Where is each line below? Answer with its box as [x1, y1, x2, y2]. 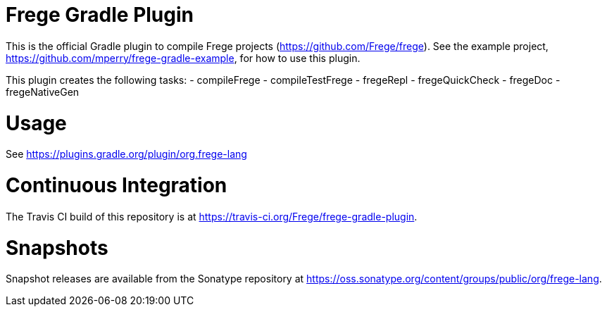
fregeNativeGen [6, 85, 80, 98]
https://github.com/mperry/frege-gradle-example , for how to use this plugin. [6, 51, 361, 64]
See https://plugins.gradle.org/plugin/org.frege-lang [6, 148, 247, 161]
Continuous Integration [6, 173, 227, 197]
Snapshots [6, 235, 108, 260]
